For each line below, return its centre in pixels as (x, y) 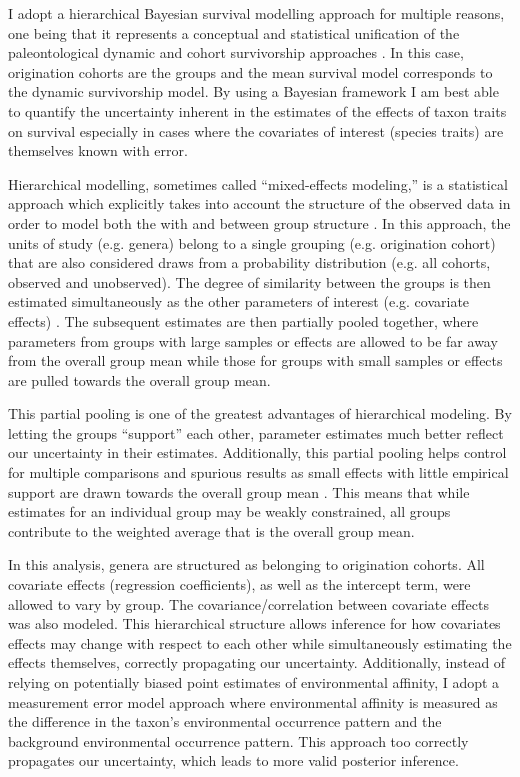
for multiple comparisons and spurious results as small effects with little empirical (258, 472)
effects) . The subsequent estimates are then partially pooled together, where (243, 320)
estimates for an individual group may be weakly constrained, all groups (229, 511)
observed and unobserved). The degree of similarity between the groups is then (249, 281)
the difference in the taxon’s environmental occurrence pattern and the (225, 721)
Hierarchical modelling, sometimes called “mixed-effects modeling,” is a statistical (258, 183)
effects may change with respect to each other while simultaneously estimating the (260, 642)
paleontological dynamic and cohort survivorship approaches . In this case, (236, 52)
